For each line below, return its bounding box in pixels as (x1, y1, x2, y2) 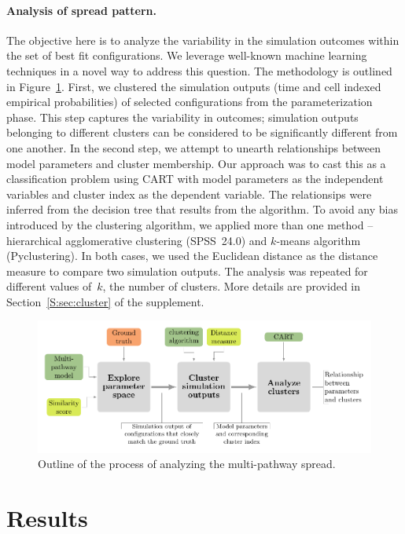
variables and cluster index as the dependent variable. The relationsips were (6, 185, 372, 202)
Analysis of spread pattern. (6, 2, 156, 18)
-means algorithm (276, 232, 361, 248)
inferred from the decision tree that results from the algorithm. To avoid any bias (6, 201, 398, 218)
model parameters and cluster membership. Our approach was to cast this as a (6, 155, 386, 171)
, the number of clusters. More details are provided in (102, 278, 361, 294)
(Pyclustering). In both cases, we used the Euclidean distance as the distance (6, 247, 378, 264)
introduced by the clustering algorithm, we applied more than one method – (6, 216, 374, 232)
